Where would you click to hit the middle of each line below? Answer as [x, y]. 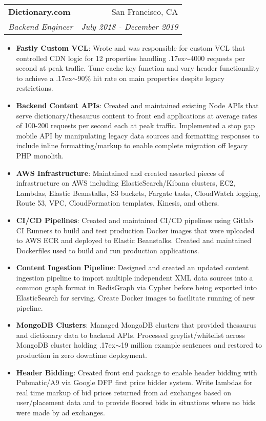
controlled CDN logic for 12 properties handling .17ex [100, 58]
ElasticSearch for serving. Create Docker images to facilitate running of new [135, 298]
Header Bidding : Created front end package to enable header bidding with [137, 372]
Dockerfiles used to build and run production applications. [108, 250]
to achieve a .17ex [44, 78]
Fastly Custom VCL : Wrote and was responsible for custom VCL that [131, 48]
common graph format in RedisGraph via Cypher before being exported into [137, 287]
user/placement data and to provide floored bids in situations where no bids [136, 402]
